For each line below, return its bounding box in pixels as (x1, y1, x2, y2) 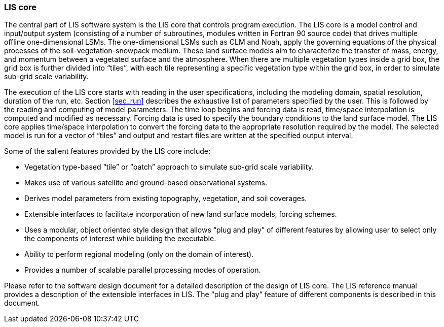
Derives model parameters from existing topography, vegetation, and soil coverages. (24, 194, 307, 203)
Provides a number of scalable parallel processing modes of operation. (24, 266, 261, 275)
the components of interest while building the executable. (24, 234, 216, 243)
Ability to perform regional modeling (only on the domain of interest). (24, 250, 254, 259)
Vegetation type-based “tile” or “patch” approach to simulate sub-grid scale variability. (24, 162, 314, 172)
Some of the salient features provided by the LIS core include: (4, 147, 211, 156)
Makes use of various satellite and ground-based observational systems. (24, 178, 267, 187)
